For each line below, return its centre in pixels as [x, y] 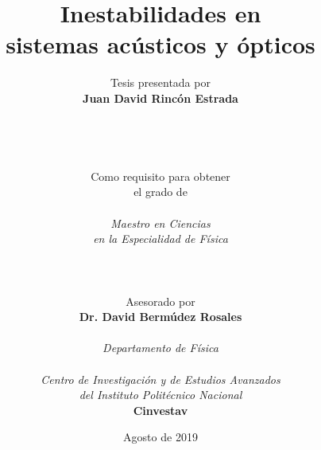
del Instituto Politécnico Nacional [160, 395]
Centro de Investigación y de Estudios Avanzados [160, 379]
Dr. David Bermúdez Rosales [160, 317]
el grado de [160, 192]
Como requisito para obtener [160, 176]
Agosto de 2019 [160, 437]
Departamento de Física [160, 348]
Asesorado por [160, 301]
